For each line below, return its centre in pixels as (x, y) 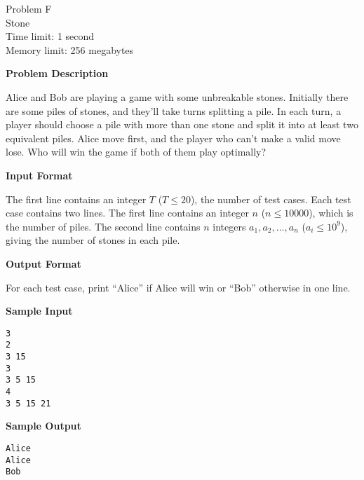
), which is (331, 213)
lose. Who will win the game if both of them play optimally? (136, 152)
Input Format (39, 175)
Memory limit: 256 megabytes (70, 49)
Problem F (29, 8)
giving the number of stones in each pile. (93, 240)
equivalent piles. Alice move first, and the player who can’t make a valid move (173, 138)
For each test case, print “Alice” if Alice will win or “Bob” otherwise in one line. (178, 287)
